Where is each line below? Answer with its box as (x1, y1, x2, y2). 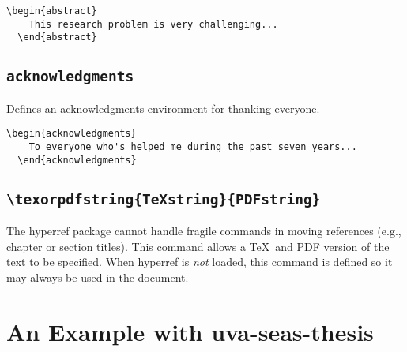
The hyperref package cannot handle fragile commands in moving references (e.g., (6, 223, 401, 239)
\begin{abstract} (6, 6, 97, 17)
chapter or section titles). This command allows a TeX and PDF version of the (6, 238, 390, 254)
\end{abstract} (17, 32, 97, 43)
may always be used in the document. (6, 268, 189, 285)
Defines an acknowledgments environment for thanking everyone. (6, 99, 320, 116)
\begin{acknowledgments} (6, 128, 137, 140)
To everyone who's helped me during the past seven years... (28, 141, 357, 152)
